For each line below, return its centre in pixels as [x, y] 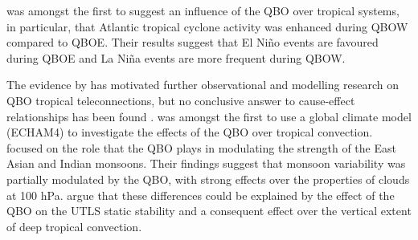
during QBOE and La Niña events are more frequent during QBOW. [176, 57]
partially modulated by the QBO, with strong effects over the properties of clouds [208, 179]
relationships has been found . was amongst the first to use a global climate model [209, 116]
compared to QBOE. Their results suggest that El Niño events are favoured [193, 42]
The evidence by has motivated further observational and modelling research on [203, 85]
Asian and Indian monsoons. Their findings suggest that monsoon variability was [206, 163]
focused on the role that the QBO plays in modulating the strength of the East [201, 147]
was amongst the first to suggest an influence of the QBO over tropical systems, [203, 10]
